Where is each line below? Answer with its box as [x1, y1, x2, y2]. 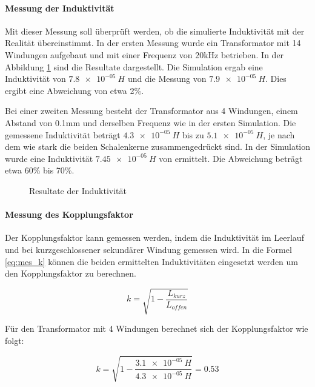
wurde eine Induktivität [5, 152, 93, 164]
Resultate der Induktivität [29, 184, 127, 197]
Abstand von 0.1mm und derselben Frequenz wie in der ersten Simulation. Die [5, 116, 296, 129]
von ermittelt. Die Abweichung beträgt [159, 152, 303, 164]
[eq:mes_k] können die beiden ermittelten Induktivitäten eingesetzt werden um [5, 255, 299, 268]
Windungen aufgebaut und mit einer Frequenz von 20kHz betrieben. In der [5, 48, 284, 61]
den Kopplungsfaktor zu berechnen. [5, 267, 136, 280]
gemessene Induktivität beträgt [5, 128, 121, 141]
